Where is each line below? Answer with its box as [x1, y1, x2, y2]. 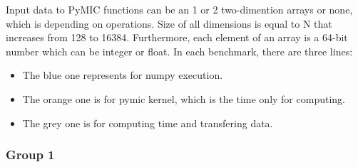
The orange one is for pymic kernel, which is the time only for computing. [22, 91, 345, 106]
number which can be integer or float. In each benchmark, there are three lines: [6, 43, 353, 58]
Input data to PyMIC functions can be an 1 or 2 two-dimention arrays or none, [6, 2, 353, 16]
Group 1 [6, 146, 55, 163]
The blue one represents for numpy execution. [22, 68, 223, 82]
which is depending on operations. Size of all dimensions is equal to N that [6, 16, 332, 31]
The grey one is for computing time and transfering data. [22, 115, 273, 130]
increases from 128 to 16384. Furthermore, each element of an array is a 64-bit [6, 30, 348, 45]
